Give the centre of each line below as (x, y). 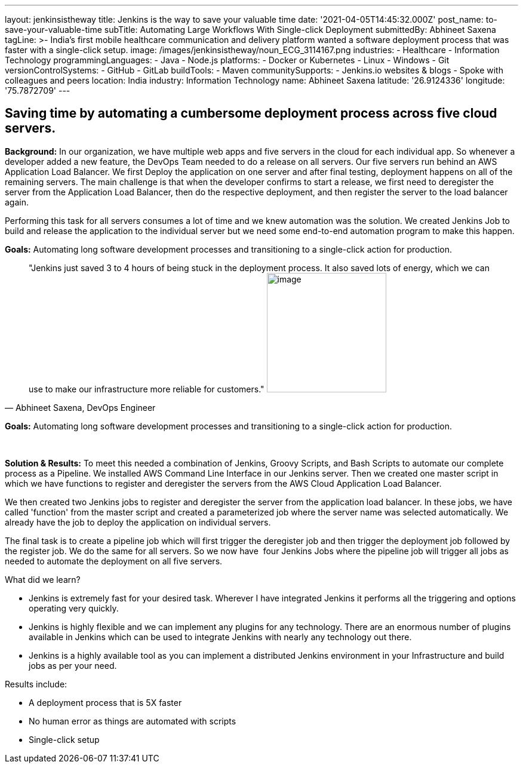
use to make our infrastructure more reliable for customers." (147, 389)
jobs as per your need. (73, 665)
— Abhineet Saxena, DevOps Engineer (80, 407)
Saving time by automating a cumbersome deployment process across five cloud (251, 113)
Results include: (36, 684)
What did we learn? (43, 579)
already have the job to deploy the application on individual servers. (138, 522)
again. (17, 202)
